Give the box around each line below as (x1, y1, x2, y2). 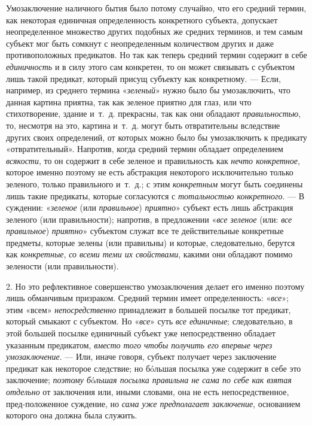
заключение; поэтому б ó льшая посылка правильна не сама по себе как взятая (6, 374, 292, 386)
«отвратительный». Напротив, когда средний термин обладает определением (6, 142, 283, 155)
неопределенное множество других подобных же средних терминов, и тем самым (6, 25, 303, 38)
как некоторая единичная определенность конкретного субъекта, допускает (6, 13, 278, 26)
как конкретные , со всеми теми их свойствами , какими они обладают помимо (6, 248, 293, 260)
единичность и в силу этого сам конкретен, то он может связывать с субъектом (6, 60, 295, 72)
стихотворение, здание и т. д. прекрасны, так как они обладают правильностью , (6, 107, 301, 120)
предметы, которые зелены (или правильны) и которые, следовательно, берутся (6, 236, 295, 248)
